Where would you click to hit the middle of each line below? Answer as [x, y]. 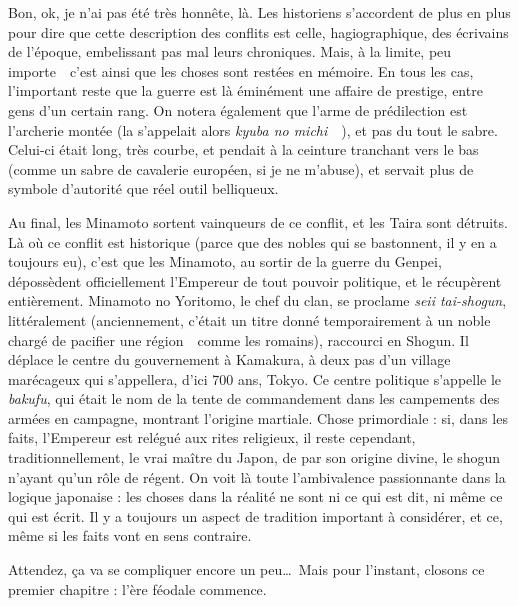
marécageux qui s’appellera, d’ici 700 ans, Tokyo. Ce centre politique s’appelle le [255, 378]
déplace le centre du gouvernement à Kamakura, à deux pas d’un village [229, 359]
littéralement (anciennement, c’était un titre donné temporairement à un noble [249, 319]
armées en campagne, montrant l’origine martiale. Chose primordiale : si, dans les [258, 417]
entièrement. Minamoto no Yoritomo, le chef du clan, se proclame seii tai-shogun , [257, 300]
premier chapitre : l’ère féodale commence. [137, 588]
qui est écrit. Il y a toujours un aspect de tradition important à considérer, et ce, [255, 515]
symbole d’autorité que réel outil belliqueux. [143, 188]
